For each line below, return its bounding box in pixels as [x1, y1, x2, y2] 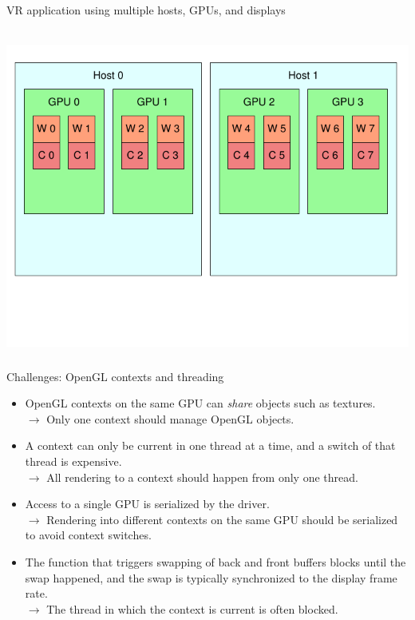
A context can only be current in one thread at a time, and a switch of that [25, 437, 396, 454]
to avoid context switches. [25, 527, 152, 543]
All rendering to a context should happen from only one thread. [46, 468, 358, 485]
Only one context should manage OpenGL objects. [46, 410, 294, 427]
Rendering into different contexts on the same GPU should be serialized [46, 511, 398, 527]
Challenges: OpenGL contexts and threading [6, 368, 224, 384]
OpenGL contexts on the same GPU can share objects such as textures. [25, 395, 376, 411]
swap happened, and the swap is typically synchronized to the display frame [25, 569, 397, 586]
